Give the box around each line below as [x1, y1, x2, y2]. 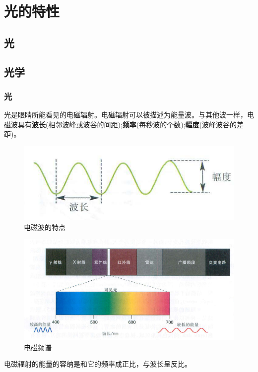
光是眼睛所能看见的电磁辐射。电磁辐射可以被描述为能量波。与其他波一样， [4, 109, 247, 120]
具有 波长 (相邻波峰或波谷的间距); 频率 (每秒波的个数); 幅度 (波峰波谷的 [17, 119, 237, 129]
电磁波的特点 [24, 221, 65, 232]
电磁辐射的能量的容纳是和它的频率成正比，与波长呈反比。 [4, 359, 192, 369]
